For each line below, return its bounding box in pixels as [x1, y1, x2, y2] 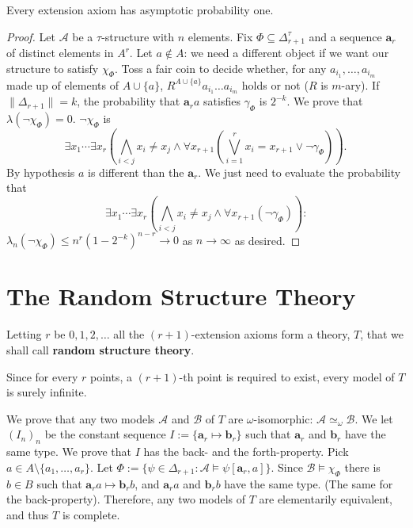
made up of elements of [6, 76, 119, 93]
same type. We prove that [6, 443, 131, 460]
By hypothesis [6, 163, 75, 180]
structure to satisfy [6, 59, 99, 76]
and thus [6, 506, 49, 522]
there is [344, 458, 381, 475]
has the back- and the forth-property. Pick [143, 443, 349, 460]
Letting [6, 326, 42, 342]
